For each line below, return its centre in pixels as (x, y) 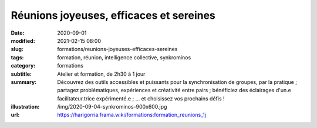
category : (23, 66)
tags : (17, 57)
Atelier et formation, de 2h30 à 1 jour (101, 74)
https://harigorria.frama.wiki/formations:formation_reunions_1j (132, 115)
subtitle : (21, 74)
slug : (17, 49)
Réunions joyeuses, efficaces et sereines (113, 15)
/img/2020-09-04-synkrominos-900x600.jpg (112, 107)
